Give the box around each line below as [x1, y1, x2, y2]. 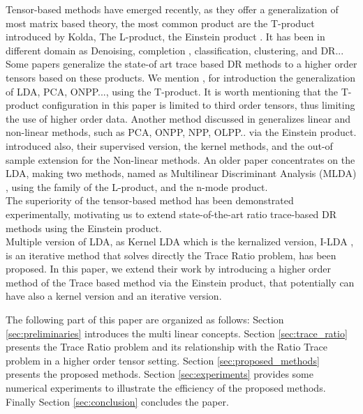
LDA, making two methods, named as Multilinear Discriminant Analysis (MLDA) [6, 166, 357, 181]
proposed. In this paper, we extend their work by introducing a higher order [6, 261, 332, 276]
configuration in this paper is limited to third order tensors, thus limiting [42, 98, 355, 112]
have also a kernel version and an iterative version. [6, 289, 222, 303]
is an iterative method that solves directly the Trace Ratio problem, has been [6, 247, 336, 262]
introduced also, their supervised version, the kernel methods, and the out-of [6, 138, 333, 153]
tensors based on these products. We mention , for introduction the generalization [6, 70, 356, 84]
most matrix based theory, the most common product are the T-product [6, 15, 315, 30]
